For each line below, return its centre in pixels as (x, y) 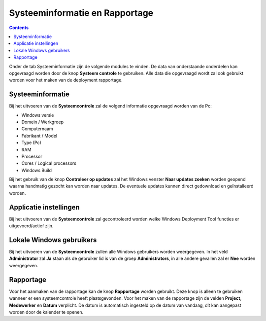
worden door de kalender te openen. (46, 312)
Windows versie (38, 115)
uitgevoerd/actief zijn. (31, 226)
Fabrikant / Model (39, 136)
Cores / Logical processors (49, 163)
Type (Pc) (31, 143)
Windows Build (36, 170)
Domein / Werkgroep (43, 122)
